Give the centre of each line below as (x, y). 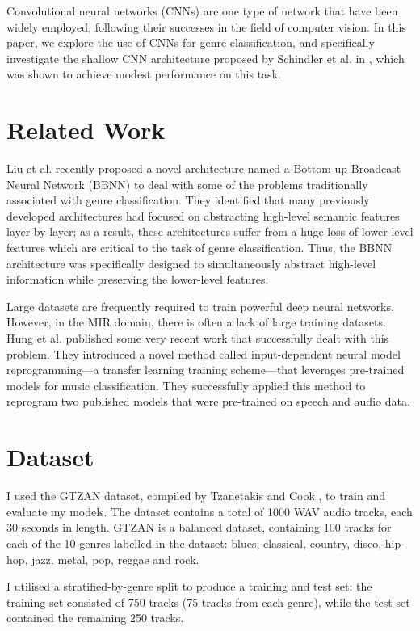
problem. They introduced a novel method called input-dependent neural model (204, 353)
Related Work (86, 130)
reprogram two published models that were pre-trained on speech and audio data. (208, 401)
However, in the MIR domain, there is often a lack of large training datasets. (196, 322)
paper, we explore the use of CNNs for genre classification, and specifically (191, 42)
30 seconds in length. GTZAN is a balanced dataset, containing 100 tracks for (199, 527)
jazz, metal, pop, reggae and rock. (115, 559)
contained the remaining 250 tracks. (95, 618)
